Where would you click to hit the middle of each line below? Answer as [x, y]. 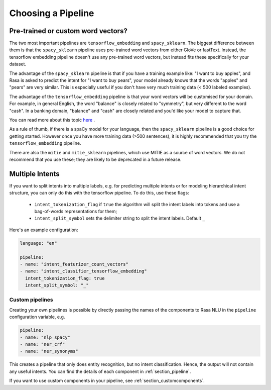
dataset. [18, 64]
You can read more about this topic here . [52, 120]
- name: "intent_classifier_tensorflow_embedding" [84, 271]
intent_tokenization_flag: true [65, 278]
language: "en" [38, 243]
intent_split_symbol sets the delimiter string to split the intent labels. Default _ [120, 218]
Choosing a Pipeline [52, 13]
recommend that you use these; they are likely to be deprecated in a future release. [95, 159]
